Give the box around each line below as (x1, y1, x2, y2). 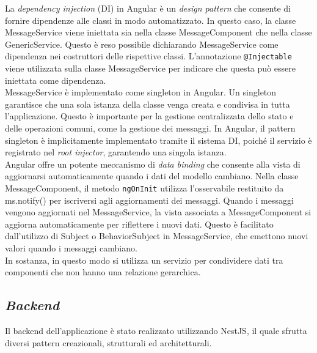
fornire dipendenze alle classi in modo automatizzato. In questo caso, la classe (5, 13, 296, 26)
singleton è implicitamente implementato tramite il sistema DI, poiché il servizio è (5, 133, 312, 146)
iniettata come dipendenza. (5, 73, 106, 86)
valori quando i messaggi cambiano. (5, 242, 137, 254)
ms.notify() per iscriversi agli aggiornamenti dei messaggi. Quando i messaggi (5, 193, 294, 206)
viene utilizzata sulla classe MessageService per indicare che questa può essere (5, 62, 296, 75)
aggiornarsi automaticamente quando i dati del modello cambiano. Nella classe (5, 169, 299, 182)
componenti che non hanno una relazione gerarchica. (5, 266, 201, 278)
